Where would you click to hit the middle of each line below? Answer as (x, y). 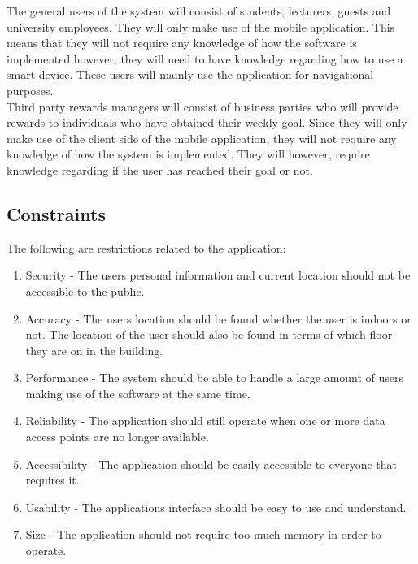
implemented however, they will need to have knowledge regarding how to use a (205, 58)
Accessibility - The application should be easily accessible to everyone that (211, 464)
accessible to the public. (85, 291)
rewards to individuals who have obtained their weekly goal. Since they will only (207, 122)
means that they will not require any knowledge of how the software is (182, 43)
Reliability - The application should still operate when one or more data (205, 421)
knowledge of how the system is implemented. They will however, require (188, 154)
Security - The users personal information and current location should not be (218, 275)
